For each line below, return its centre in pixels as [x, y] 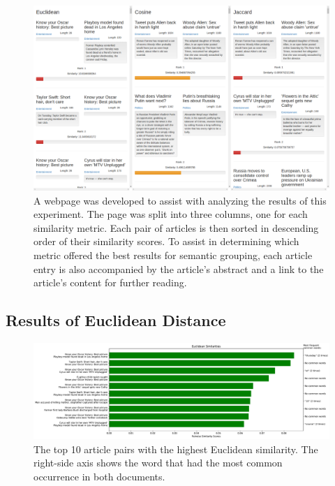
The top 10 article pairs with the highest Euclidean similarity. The [176, 449]
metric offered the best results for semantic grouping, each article [173, 255]
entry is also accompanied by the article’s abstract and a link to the [179, 268]
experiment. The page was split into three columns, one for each [171, 214]
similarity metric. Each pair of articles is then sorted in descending [176, 227]
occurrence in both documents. [99, 477]
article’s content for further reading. [110, 282]
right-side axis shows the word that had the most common [158, 463]
